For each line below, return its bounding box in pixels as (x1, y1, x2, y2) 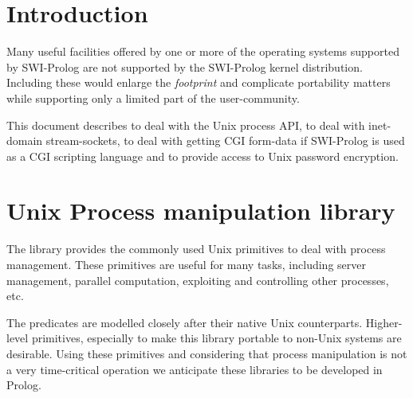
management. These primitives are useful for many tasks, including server (6, 256, 366, 272)
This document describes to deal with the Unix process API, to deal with (6, 116, 365, 133)
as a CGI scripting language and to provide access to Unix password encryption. (6, 147, 399, 164)
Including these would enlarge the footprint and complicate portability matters (6, 74, 391, 91)
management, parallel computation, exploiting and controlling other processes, (6, 271, 389, 288)
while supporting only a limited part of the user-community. (6, 89, 300, 106)
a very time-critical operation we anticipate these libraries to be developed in (6, 361, 383, 377)
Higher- (365, 314, 403, 330)
